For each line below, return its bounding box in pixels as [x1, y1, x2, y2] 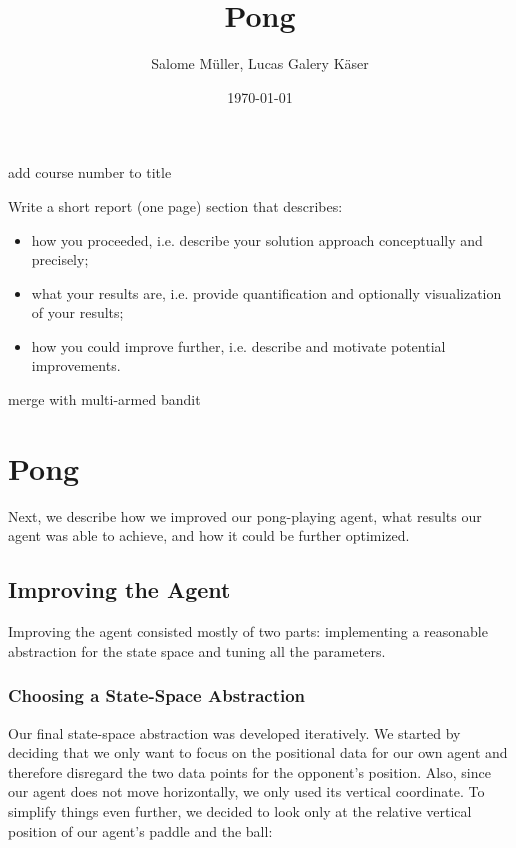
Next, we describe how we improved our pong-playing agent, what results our [8, 505, 482, 526]
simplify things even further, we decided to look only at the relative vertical [8, 800, 472, 821]
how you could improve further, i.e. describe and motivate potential [31, 335, 446, 356]
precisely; [31, 249, 89, 270]
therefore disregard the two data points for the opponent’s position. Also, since [8, 761, 491, 782]
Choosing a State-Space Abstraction [8, 683, 306, 708]
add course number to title [8, 162, 172, 183]
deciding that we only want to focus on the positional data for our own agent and [8, 742, 508, 763]
